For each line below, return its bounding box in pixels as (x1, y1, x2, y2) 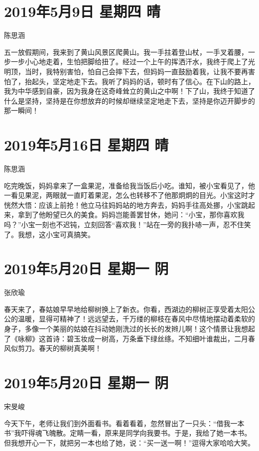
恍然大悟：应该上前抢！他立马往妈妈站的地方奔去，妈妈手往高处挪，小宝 (4, 199, 241, 210)
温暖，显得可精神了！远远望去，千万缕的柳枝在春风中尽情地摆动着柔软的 (17, 313, 255, 324)
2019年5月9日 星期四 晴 (4, 1, 161, 21)
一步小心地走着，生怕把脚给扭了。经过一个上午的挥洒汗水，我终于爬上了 (10, 56, 248, 67)
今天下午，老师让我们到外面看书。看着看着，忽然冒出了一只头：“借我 (4, 418, 231, 428)
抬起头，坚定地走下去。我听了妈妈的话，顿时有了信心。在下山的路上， (24, 76, 255, 86)
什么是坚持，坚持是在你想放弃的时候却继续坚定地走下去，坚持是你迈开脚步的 (4, 95, 255, 106)
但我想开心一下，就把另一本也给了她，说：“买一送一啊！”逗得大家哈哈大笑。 (4, 437, 255, 448)
